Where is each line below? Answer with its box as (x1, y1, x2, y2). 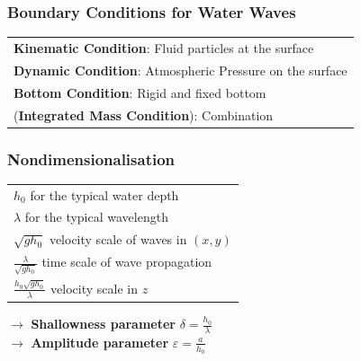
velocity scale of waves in (49, 230, 187, 249)
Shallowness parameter (31, 314, 176, 333)
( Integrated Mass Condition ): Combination (14, 105, 274, 124)
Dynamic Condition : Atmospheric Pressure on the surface (14, 60, 347, 79)
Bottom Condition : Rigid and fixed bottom (14, 83, 266, 101)
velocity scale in (50, 278, 138, 297)
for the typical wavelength (24, 207, 168, 226)
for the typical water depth (30, 185, 179, 204)
